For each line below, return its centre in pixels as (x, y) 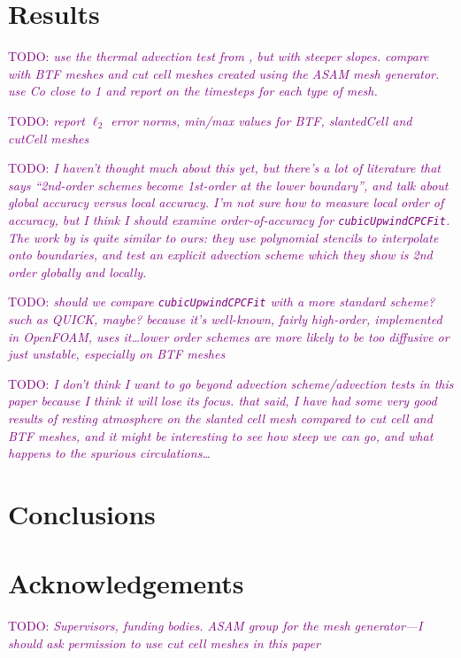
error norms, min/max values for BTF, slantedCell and (261, 120)
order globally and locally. (77, 271)
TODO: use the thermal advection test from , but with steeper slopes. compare (219, 56)
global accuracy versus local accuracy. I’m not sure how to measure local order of (226, 202)
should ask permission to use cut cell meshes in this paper (164, 643)
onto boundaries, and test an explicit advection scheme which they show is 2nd (220, 255)
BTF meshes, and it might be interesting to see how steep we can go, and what (221, 435)
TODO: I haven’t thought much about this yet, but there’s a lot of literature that (225, 168)
